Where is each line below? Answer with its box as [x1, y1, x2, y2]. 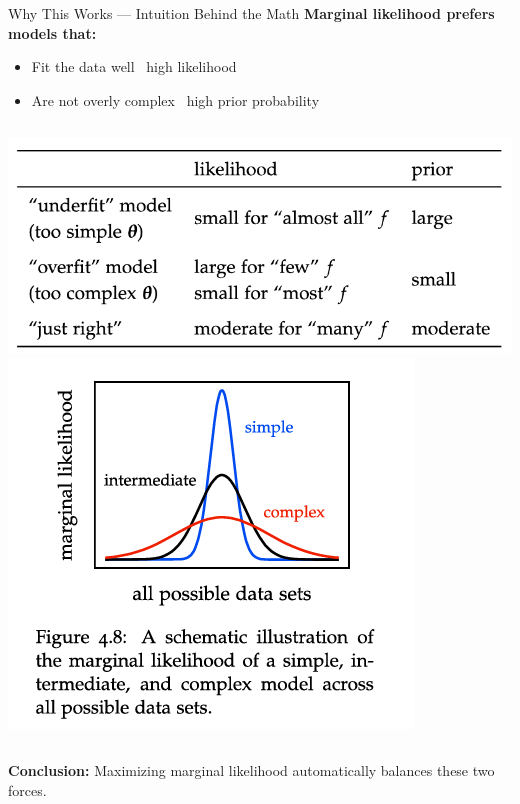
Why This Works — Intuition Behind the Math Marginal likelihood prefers [8, 3, 495, 23]
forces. [8, 780, 47, 800]
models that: [8, 22, 97, 43]
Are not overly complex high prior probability [31, 89, 320, 110]
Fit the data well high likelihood [31, 56, 237, 77]
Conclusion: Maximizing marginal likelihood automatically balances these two [8, 760, 495, 781]
